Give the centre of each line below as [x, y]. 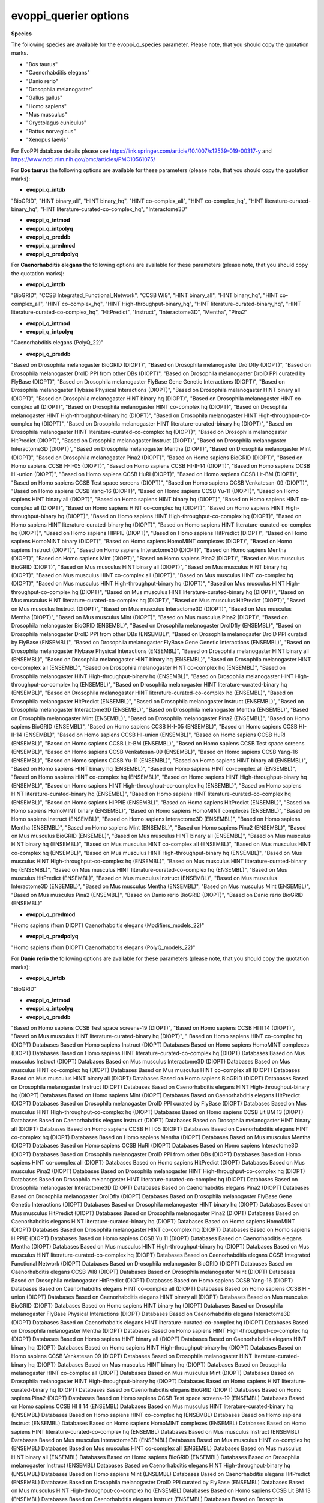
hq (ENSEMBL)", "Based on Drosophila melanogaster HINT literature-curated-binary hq [179, 685]
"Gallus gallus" [44, 98]
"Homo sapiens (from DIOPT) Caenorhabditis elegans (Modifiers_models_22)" [108, 925]
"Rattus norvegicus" [51, 131]
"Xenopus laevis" [47, 140]
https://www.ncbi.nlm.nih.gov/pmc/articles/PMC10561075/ [83, 159]
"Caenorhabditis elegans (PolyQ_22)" [57, 343]
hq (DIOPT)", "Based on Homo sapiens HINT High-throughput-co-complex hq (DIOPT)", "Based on [180, 516]
